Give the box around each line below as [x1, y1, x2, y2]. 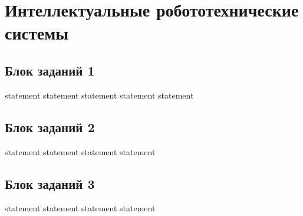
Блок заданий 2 [5, 117, 95, 136]
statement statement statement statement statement [5, 89, 194, 101]
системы [5, 21, 69, 45]
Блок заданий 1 [5, 61, 95, 79]
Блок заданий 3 [5, 174, 95, 192]
